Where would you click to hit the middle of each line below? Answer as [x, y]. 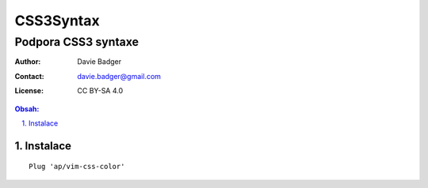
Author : [28, 62]
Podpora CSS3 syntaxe [76, 42]
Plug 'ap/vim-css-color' [77, 167]
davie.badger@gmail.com [119, 76]
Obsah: [27, 109]
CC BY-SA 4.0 [100, 91]
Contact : [30, 76]
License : [29, 91]
